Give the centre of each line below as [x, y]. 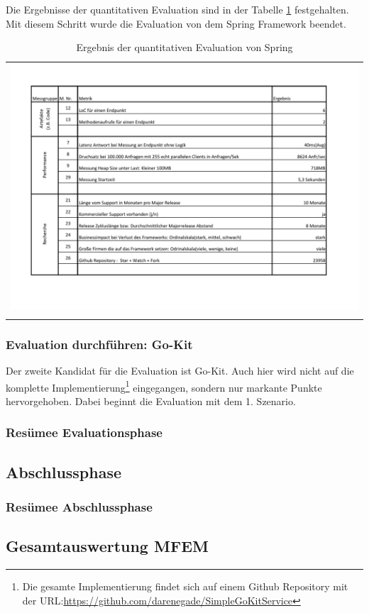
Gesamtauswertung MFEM [107, 546]
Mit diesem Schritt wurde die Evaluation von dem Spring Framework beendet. [176, 23]
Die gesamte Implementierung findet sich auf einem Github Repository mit [185, 586]
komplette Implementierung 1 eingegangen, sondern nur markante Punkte [164, 386]
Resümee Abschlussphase [79, 507]
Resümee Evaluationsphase [84, 432]
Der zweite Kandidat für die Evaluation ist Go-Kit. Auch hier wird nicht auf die [180, 371]
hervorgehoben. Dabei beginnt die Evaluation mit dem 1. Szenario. [151, 401]
